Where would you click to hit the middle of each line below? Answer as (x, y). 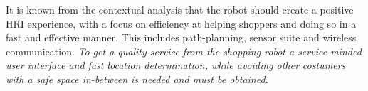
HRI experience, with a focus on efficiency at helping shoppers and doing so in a (181, 23)
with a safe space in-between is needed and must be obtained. (137, 79)
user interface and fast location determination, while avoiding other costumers (176, 65)
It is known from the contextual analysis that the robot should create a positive (180, 9)
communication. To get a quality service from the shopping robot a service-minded (184, 51)
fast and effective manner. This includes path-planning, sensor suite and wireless (181, 37)
